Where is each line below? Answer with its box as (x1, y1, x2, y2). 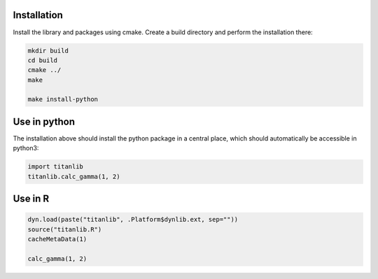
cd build (27, 56, 58, 64)
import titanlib (27, 163, 84, 171)
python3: (13, 144, 39, 152)
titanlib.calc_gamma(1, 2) (27, 172, 120, 180)
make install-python (27, 95, 98, 103)
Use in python (13, 115, 75, 127)
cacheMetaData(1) (27, 235, 87, 243)
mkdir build (27, 46, 69, 55)
